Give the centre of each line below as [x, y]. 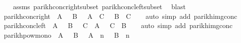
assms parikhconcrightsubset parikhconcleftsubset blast [99, 6]
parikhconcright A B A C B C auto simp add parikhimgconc [120, 16]
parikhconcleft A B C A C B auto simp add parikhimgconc [118, 25]
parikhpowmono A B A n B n [67, 35]
